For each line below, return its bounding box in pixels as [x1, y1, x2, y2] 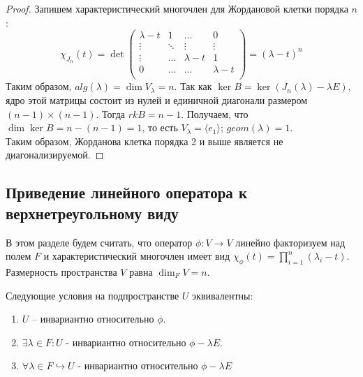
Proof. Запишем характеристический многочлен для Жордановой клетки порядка [6, 1, 348, 15]
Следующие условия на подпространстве [6, 288, 179, 302]
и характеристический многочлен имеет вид [43, 249, 230, 263]
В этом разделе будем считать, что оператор [6, 235, 193, 249]
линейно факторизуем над [235, 235, 346, 249]
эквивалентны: [192, 288, 253, 302]
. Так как [174, 79, 212, 94]
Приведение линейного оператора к [6, 182, 247, 203]
